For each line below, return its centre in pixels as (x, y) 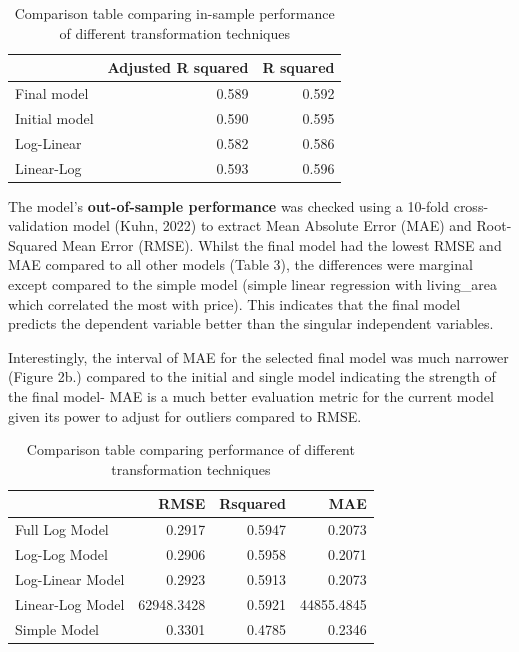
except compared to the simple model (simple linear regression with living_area (252, 284)
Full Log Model (62, 529)
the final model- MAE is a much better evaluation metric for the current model (251, 396)
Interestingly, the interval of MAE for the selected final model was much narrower (258, 356)
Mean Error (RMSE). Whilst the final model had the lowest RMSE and (282, 244)
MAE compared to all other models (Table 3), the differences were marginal (240, 264)
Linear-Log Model (70, 603)
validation (38, 225)
